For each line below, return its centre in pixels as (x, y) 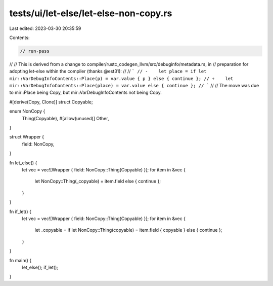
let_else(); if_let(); (40, 267)
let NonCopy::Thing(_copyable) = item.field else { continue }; (98, 181)
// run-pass (35, 51)
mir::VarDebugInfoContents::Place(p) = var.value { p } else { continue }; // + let (121, 78)
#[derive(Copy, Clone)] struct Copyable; (51, 102)
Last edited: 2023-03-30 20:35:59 (45, 28)
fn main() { (20, 260)
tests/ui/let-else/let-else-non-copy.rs (91, 13)
